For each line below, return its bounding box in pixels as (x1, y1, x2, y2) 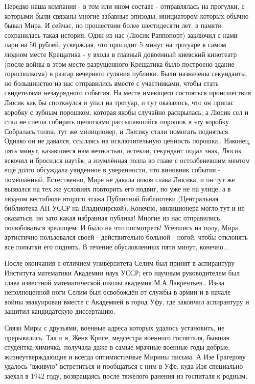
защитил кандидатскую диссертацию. (4, 306, 116, 316)
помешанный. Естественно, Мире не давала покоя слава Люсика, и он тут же (4, 174, 235, 184)
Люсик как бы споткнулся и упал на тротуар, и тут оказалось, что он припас (4, 97, 234, 107)
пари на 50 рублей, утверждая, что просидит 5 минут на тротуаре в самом (4, 39, 226, 50)
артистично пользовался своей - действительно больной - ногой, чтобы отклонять (4, 232, 248, 242)
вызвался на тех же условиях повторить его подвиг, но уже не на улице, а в (4, 184, 231, 194)
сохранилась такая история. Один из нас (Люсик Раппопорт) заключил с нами (4, 29, 238, 40)
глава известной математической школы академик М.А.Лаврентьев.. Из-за (4, 277, 224, 287)
